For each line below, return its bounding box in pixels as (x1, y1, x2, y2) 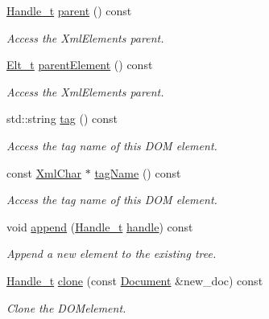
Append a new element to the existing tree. (6, 245, 217, 262)
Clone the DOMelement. (6, 299, 126, 316)
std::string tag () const (6, 110, 118, 127)
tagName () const (94, 164, 181, 181)
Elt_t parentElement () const (6, 56, 153, 73)
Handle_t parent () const (6, 2, 132, 18)
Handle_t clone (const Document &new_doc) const (6, 272, 263, 288)
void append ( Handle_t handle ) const (6, 218, 193, 235)
